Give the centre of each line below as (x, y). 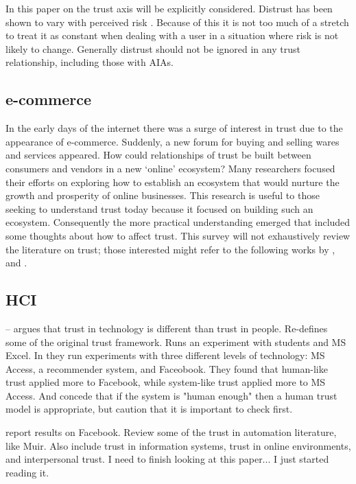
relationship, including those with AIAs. (90, 62)
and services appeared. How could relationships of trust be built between (158, 155)
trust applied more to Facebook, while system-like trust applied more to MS (166, 382)
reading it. (27, 472)
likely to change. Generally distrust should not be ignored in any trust (153, 48)
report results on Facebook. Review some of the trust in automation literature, (171, 432)
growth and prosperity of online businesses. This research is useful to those (163, 195)
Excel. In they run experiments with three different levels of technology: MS (165, 355)
